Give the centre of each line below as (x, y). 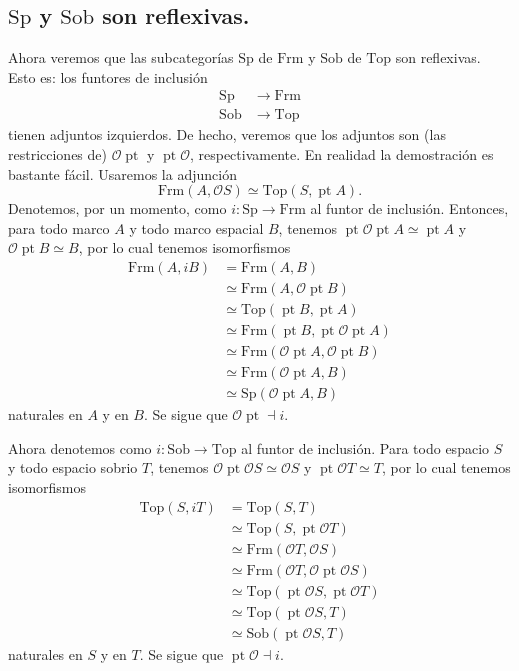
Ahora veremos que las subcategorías (121, 57)
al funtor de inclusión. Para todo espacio (365, 447)
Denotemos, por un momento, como (117, 208)
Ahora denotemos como (80, 447)
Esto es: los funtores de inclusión (108, 76)
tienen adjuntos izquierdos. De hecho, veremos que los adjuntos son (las (227, 134)
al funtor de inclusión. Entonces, (409, 208)
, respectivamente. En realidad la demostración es (341, 154)
